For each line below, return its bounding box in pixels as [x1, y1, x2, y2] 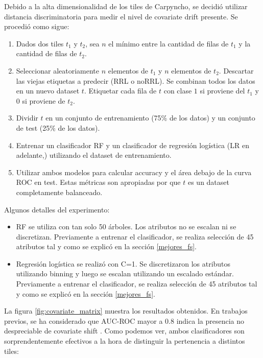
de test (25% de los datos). [16, 122, 100, 133]
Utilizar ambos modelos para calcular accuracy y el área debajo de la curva [16, 166, 252, 177]
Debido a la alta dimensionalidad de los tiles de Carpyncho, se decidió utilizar [4, 1, 248, 11]
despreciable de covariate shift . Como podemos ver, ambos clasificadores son [4, 325, 245, 336]
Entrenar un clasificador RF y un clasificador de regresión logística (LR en [16, 139, 249, 150]
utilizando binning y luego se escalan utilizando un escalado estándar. [16, 268, 234, 279]
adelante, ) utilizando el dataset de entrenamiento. [16, 150, 172, 160]
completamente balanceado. [16, 186, 103, 197]
